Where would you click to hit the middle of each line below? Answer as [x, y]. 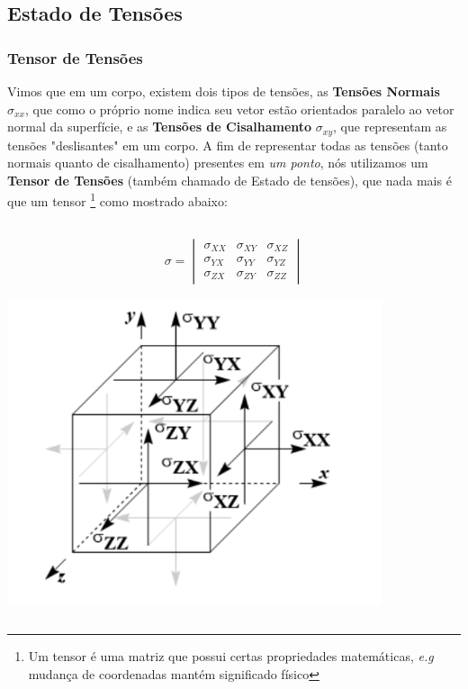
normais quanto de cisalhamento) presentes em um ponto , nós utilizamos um [218, 163]
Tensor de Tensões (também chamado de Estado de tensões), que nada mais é [229, 180]
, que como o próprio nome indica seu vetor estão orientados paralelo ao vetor [240, 109]
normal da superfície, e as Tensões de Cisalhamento [160, 127]
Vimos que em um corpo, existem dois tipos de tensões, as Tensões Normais [224, 91]
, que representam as [390, 127]
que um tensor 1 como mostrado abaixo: [117, 200]
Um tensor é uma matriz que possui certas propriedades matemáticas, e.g [231, 656]
